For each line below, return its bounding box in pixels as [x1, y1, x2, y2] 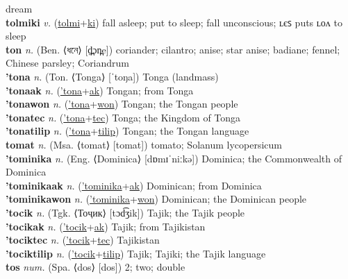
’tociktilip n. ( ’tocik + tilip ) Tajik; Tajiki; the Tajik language [6, 246, 266, 260]
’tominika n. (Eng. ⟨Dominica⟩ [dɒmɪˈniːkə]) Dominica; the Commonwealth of [6, 151, 342, 165]
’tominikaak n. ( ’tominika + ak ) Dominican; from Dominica [6, 178, 262, 192]
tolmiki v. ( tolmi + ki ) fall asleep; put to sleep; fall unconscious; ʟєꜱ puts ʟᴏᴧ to [6, 15, 342, 29]
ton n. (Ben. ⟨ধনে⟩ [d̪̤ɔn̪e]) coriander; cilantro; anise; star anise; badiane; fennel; [6, 42, 340, 56]
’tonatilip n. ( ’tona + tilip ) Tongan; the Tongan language [6, 124, 249, 138]
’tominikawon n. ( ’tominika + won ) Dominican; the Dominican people [6, 192, 307, 206]
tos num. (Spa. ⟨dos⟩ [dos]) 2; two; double [6, 260, 185, 274]
